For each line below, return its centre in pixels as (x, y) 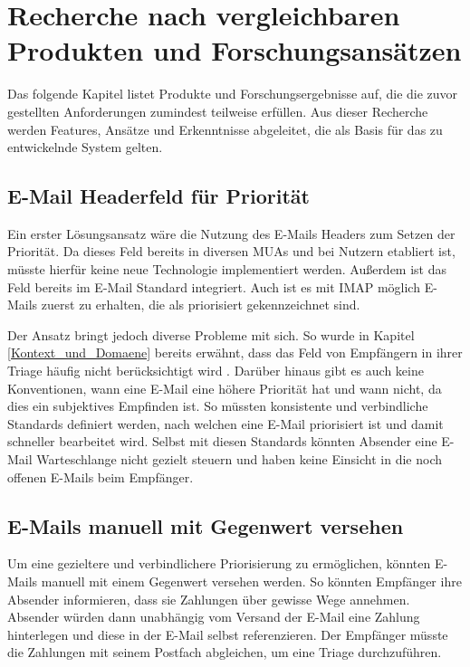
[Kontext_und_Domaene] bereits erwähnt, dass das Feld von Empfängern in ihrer (235, 353)
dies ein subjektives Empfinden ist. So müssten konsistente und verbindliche (218, 406)
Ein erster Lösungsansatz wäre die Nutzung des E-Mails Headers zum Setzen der (231, 233)
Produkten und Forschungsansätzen (235, 50)
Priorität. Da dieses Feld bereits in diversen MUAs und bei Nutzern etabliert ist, (231, 251)
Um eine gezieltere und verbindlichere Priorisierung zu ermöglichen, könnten (219, 563)
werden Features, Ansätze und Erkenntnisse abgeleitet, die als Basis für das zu (225, 129)
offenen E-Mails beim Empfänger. (101, 476)
